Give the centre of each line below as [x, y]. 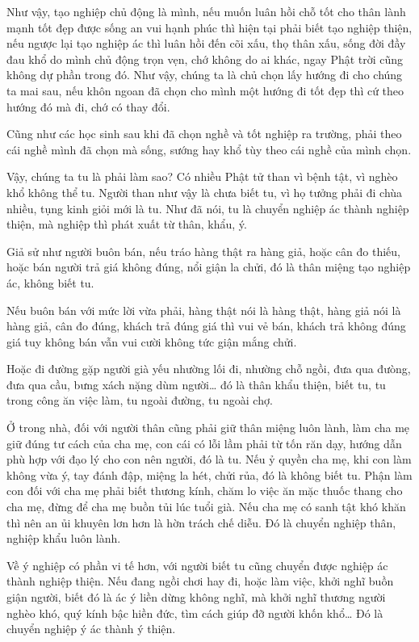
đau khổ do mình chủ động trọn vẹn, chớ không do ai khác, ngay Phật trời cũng [205, 59]
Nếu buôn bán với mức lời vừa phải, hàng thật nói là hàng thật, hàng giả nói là [204, 310]
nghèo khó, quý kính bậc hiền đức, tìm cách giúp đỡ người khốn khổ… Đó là [195, 613]
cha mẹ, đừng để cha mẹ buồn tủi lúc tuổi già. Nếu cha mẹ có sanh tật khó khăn [206, 507]
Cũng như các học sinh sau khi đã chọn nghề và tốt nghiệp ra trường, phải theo [204, 134]
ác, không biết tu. [50, 282]
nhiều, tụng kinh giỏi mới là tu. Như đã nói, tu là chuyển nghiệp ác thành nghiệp [208, 208]
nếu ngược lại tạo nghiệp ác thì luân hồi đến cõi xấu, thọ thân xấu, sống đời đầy [206, 43]
